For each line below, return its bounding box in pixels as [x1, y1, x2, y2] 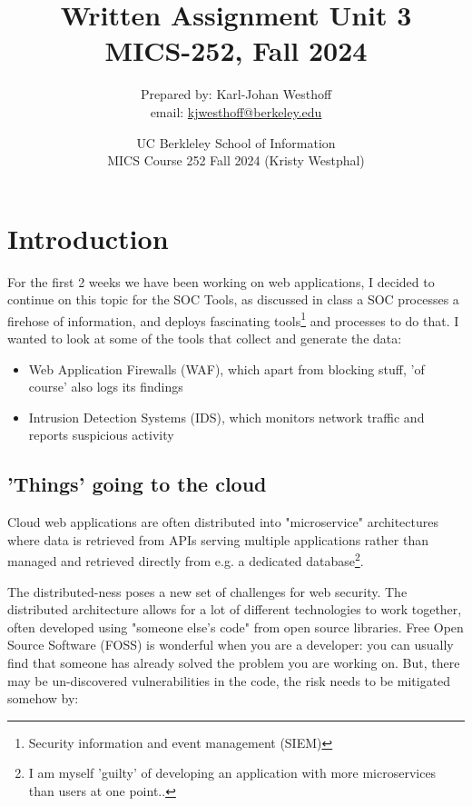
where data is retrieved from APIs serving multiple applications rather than [7, 530, 428, 549]
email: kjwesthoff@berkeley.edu [150, 102, 322, 121]
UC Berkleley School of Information [136, 133, 336, 152]
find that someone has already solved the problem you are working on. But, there [7, 653, 460, 672]
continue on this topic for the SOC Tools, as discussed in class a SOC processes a [7, 290, 459, 309]
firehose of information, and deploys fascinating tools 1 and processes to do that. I [7, 308, 459, 330]
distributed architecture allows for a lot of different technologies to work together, [7, 600, 462, 619]
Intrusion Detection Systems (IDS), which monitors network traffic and [28, 407, 425, 426]
